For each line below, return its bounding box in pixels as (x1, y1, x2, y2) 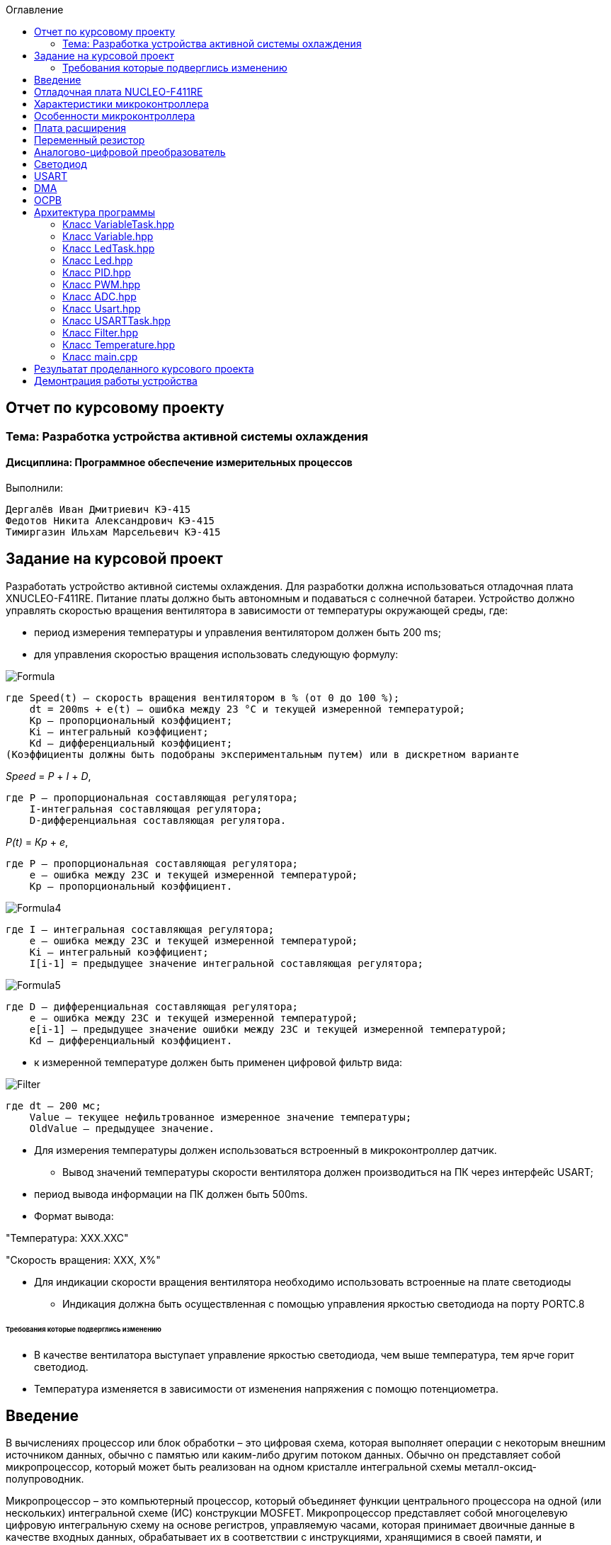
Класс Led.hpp (62, 254, 133, 266)
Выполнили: (6, 482, 64, 494)
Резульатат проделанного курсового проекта (34, 363, 254, 375)
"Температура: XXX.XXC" (6, 1231, 129, 1244)
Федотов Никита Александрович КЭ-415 (6, 515, 215, 527)
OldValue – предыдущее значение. (29, 1122, 215, 1134)
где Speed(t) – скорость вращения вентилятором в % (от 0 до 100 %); (6, 691, 400, 703)
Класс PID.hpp (62, 266, 131, 278)
